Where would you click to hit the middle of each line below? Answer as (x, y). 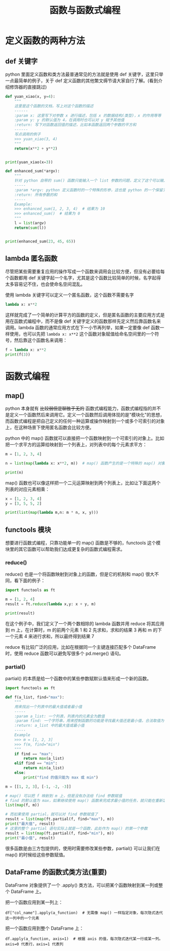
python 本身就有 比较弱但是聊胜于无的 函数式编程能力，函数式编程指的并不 (83, 408)
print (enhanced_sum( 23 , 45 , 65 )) (40, 241)
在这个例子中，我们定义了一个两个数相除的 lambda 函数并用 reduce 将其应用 (85, 623)
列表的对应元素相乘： (27, 489)
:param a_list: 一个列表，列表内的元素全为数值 (60, 716)
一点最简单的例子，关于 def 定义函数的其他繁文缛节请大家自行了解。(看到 (82, 81)
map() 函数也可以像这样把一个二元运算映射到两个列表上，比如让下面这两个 (83, 483)
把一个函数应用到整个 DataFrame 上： (45, 928)
